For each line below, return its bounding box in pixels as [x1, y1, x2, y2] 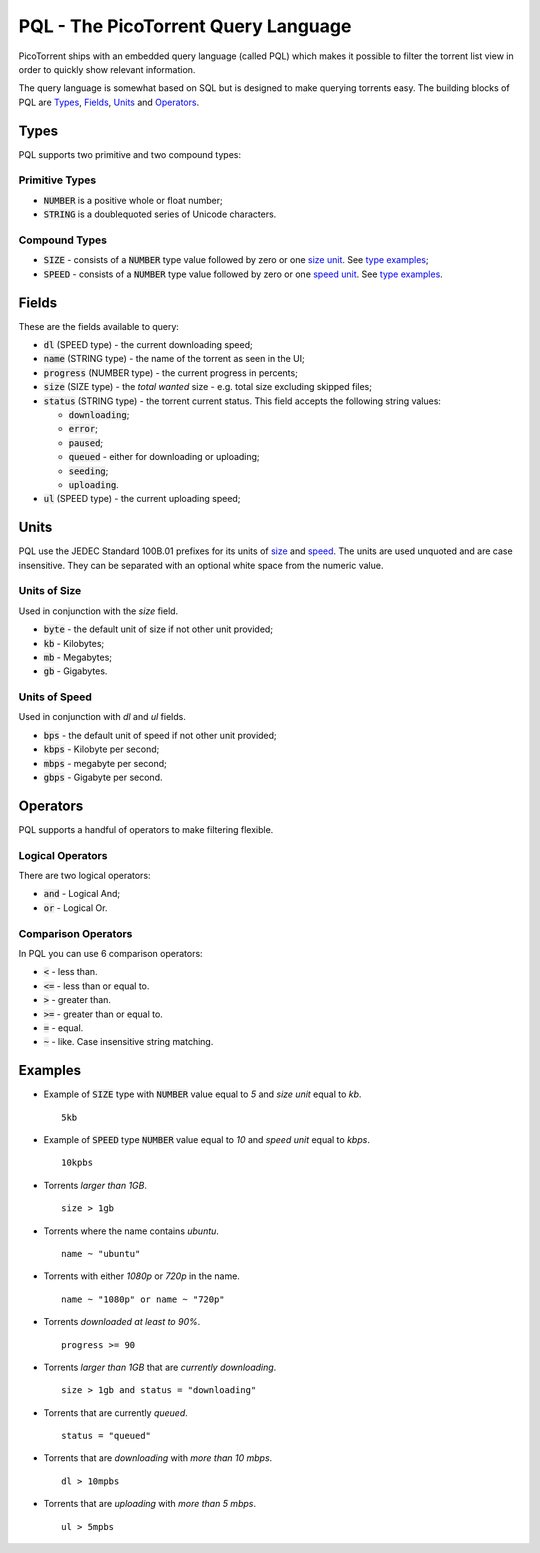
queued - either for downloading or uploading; [68, 451, 260, 463]
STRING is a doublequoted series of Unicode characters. [43, 208, 277, 220]
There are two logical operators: [18, 870, 151, 882]
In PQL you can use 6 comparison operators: [18, 947, 204, 959]
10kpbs [61, 1157, 94, 1169]
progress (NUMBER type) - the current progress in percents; [43, 366, 299, 379]
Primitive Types [18, 173, 97, 187]
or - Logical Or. [43, 901, 108, 914]
